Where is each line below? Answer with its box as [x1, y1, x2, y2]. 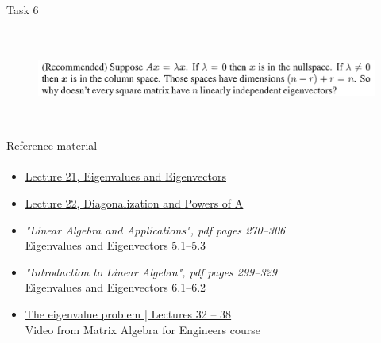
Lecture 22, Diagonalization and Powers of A [25, 194, 244, 211]
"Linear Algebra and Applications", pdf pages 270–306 [25, 221, 286, 238]
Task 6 [6, 2, 39, 17]
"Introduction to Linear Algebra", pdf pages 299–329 [25, 263, 277, 280]
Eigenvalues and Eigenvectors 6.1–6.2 [25, 279, 206, 295]
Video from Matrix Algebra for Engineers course [25, 321, 260, 337]
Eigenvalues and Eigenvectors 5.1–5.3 [25, 237, 206, 253]
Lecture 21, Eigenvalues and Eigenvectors [25, 168, 226, 185]
